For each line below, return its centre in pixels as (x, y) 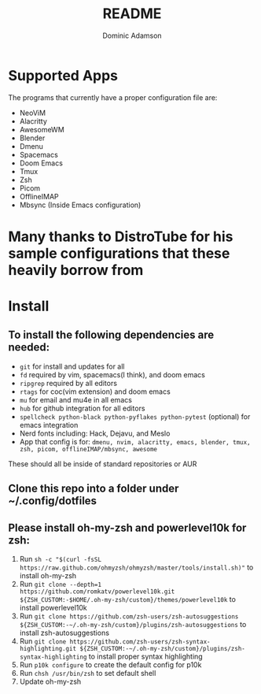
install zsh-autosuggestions (64, 633)
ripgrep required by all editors (68, 383)
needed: (29, 347)
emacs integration (49, 425)
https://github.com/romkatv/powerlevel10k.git (97, 592)
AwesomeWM (42, 129)
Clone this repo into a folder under (94, 489)
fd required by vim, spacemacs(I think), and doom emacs (112, 374)
